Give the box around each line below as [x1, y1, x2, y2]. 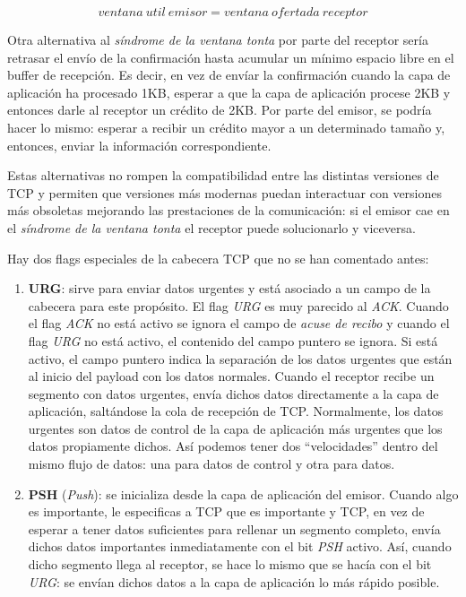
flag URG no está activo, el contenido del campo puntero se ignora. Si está [28, 331, 438, 350]
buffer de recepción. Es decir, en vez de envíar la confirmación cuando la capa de [7, 65, 451, 84]
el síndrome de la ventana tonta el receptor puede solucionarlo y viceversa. [7, 218, 416, 237]
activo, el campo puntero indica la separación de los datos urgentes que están [28, 349, 453, 368]
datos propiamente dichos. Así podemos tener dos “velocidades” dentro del [28, 437, 438, 455]
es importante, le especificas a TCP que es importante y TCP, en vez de [28, 502, 425, 521]
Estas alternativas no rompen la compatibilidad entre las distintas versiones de [7, 166, 439, 185]
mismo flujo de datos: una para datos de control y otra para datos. [28, 454, 395, 473]
